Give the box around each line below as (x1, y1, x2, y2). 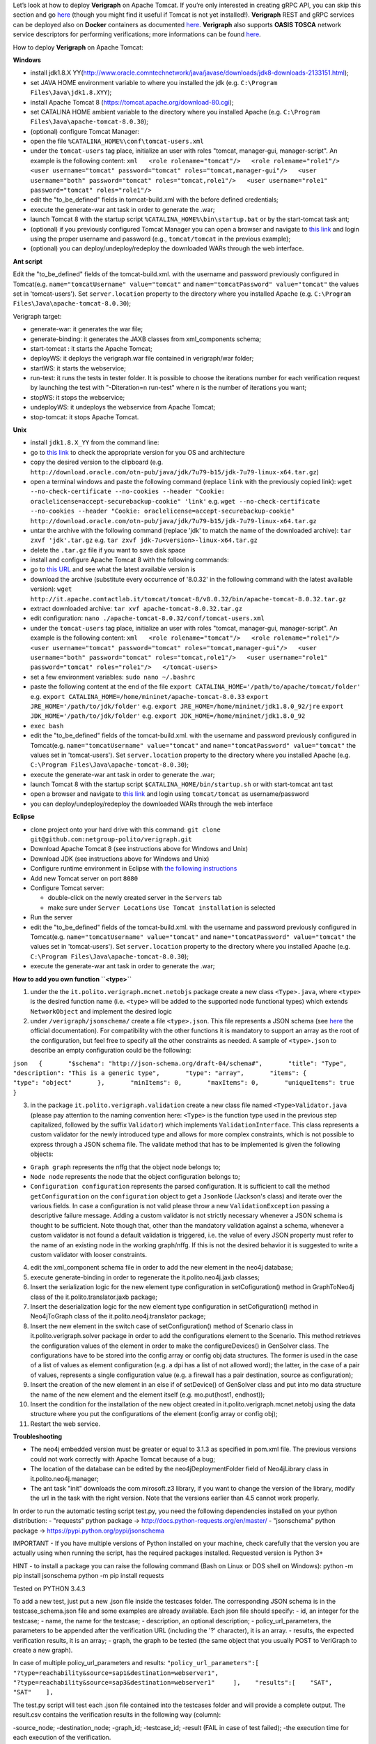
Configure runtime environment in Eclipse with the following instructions (30, 864, 237, 873)
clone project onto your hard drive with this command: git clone (30, 825, 221, 834)
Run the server (30, 913, 73, 922)
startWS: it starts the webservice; (30, 363, 127, 373)
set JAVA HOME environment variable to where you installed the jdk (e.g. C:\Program (30, 78, 278, 87)
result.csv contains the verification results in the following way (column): (13, 1711, 221, 1719)
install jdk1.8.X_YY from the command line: (30, 438, 159, 446)
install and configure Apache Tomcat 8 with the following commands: (30, 555, 229, 564)
